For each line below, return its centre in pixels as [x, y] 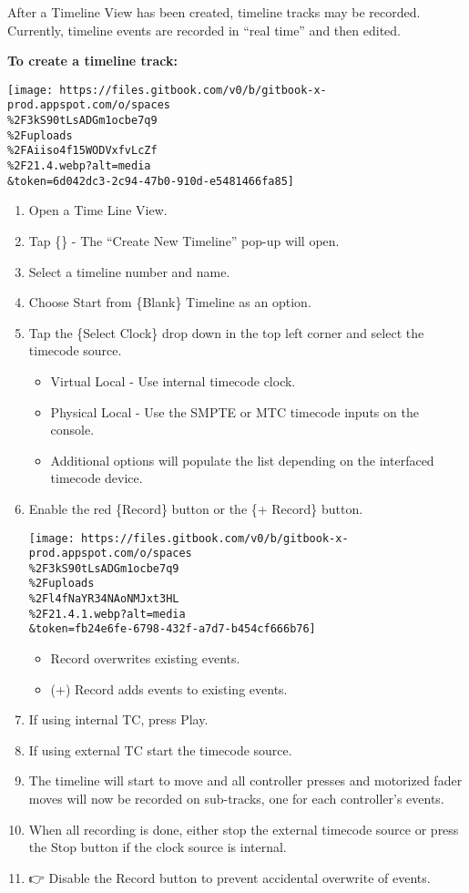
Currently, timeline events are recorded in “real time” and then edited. [204, 30]
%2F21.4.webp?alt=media [79, 166]
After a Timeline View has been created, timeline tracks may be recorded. [214, 12]
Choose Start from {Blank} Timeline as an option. [170, 302]
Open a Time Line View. [98, 210]
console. [72, 430]
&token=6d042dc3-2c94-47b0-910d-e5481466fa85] [151, 181]
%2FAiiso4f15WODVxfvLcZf [82, 151]
